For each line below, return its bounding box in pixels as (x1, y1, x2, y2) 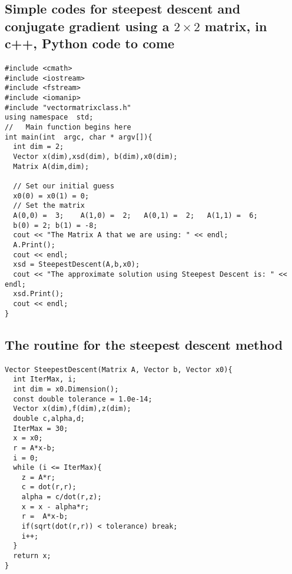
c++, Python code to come (5, 34, 175, 52)
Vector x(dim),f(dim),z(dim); (13, 404, 131, 413)
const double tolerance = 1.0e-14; (13, 394, 152, 403)
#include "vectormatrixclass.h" (5, 103, 131, 112)
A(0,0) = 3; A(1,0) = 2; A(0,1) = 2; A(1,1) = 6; (13, 211, 258, 220)
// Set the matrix (13, 201, 85, 210)
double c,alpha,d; (13, 414, 85, 423)
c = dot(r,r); (21, 483, 77, 492)
